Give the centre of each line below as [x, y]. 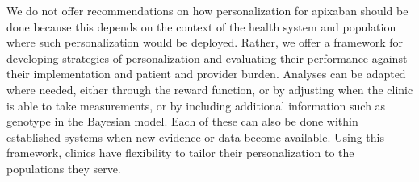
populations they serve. [64, 168]
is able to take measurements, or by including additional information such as [196, 105]
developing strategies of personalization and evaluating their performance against [207, 58]
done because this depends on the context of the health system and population [201, 26]
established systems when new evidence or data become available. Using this [195, 136]
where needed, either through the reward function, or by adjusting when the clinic [210, 89]
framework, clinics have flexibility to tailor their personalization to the [180, 153]
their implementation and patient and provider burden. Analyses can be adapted [206, 74]
